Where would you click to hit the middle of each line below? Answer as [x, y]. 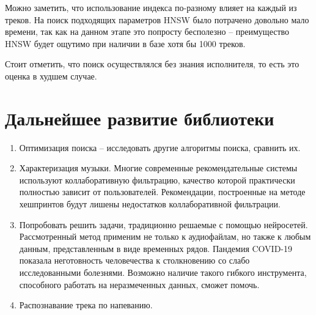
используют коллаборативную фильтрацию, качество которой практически [157, 180]
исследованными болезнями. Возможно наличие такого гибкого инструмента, [163, 272]
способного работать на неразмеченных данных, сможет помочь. [139, 284]
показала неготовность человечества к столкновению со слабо [134, 260]
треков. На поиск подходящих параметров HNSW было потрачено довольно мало [157, 19]
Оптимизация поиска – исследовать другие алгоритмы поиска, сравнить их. [160, 147]
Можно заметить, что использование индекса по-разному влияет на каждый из [151, 7]
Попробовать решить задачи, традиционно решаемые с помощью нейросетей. [164, 224]
